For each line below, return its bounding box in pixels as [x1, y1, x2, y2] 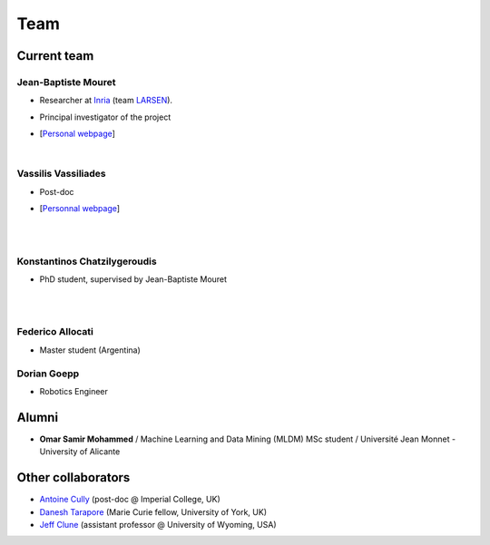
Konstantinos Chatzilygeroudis [16, 255, 158, 268]
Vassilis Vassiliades [16, 168, 106, 180]
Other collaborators [16, 470, 131, 485]
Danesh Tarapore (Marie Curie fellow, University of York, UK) [39, 506, 268, 517]
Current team [16, 48, 94, 63]
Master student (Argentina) [39, 345, 141, 355]
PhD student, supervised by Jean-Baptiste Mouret [39, 273, 227, 285]
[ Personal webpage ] [39, 128, 115, 140]
